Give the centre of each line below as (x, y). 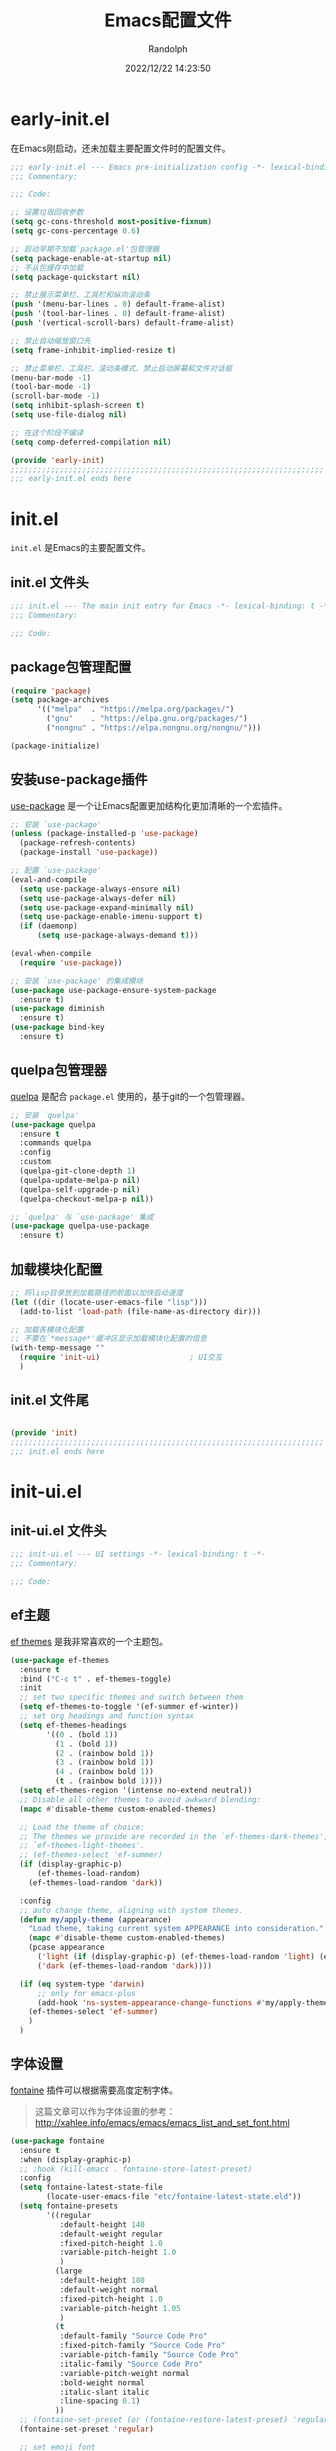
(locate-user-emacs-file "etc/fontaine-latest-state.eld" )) (174, 2197)
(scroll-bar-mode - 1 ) (55, 396)
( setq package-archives (60, 700)
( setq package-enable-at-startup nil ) (91, 258)
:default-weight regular (111, 2234)
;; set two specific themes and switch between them (131, 1697)
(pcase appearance (66, 1947)
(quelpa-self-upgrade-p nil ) (80, 1189)
